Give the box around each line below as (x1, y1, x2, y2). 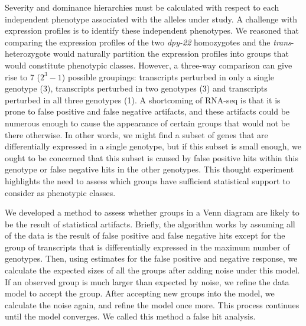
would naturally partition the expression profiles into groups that (53, 47, 289, 60)
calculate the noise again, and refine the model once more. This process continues (5, 298, 300, 311)
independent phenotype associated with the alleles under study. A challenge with (5, 12, 298, 25)
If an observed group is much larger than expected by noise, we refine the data (5, 275, 289, 288)
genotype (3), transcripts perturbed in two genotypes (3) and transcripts (5, 82, 268, 94)
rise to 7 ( (5, 70, 40, 83)
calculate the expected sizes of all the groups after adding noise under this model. (5, 264, 300, 276)
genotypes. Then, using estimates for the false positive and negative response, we (5, 252, 298, 265)
